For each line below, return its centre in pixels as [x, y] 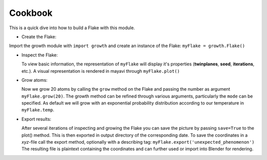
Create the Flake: [39, 37]
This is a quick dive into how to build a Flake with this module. [72, 28]
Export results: [36, 119]
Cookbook [31, 13]
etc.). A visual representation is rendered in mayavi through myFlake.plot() [101, 71]
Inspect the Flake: [40, 55]
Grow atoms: [35, 80]
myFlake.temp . [38, 110]
